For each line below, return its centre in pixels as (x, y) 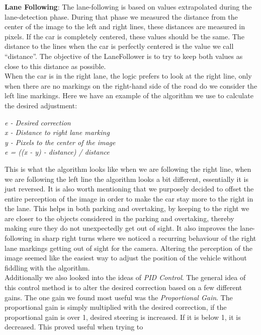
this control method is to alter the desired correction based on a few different (123, 287)
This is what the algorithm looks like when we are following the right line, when (128, 169)
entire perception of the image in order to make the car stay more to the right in (129, 198)
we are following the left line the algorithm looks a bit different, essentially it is (126, 179)
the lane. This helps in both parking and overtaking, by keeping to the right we (127, 208)
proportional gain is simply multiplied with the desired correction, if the (116, 307)
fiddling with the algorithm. (47, 267)
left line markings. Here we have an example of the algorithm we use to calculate (129, 95)
